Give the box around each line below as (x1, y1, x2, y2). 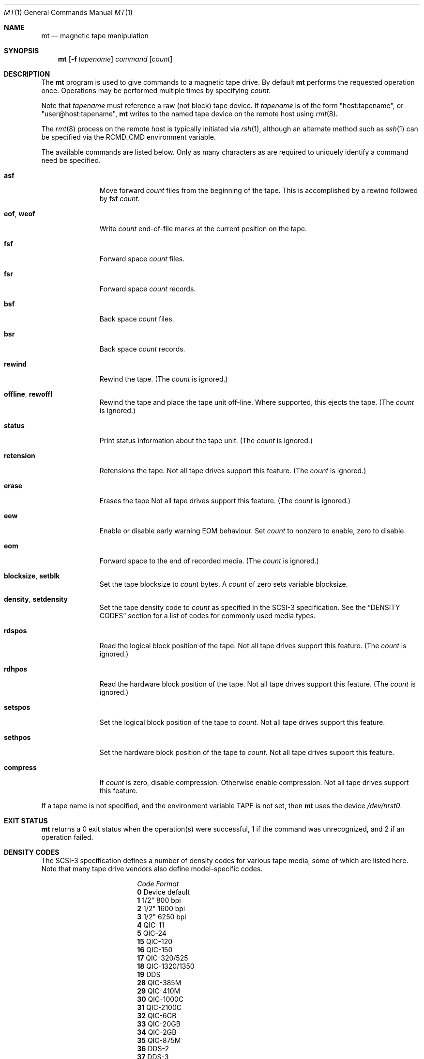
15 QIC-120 (137, 937, 173, 946)
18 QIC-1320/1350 (137, 962, 195, 970)
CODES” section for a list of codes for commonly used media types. (99, 611, 316, 620)
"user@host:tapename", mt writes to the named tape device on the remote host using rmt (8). (41, 110, 338, 118)
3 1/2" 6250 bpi (137, 913, 186, 921)
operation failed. (41, 833, 93, 841)
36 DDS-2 (137, 1044, 169, 1053)
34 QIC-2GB (137, 1028, 177, 1036)
